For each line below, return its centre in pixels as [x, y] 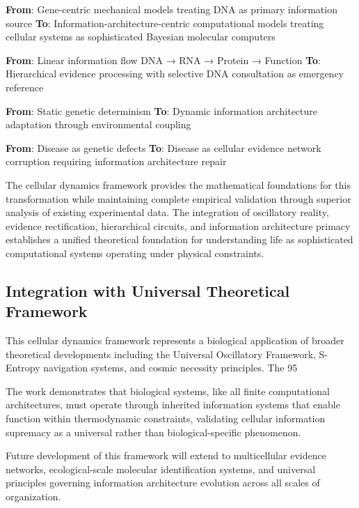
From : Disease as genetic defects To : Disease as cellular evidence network [163, 147]
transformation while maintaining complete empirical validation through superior [178, 198]
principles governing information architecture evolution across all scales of [163, 483]
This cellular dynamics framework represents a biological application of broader [175, 340]
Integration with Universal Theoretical [148, 290]
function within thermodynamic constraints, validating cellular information [166, 418]
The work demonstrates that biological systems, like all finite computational [168, 391]
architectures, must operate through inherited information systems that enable [173, 405]
